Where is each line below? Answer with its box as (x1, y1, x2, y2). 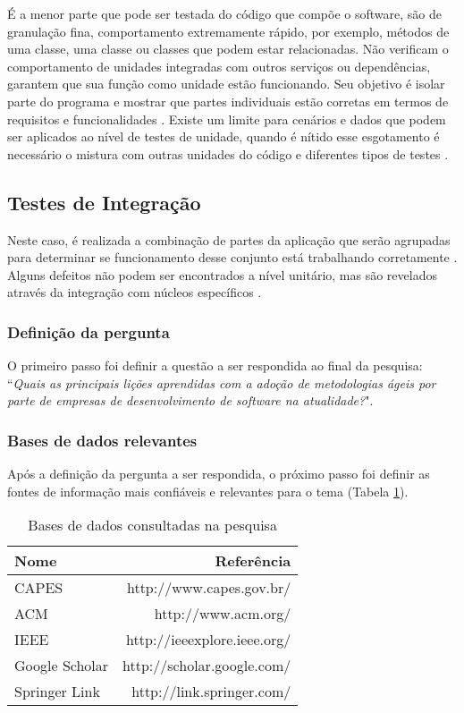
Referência (215, 550, 291, 572)
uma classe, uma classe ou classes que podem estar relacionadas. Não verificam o (7, 39, 449, 58)
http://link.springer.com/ (131, 681, 291, 702)
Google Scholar (14, 655, 109, 676)
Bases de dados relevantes (7, 429, 198, 451)
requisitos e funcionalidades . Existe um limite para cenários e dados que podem (7, 109, 446, 128)
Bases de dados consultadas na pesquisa (28, 514, 277, 536)
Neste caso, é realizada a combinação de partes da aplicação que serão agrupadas (7, 230, 451, 249)
